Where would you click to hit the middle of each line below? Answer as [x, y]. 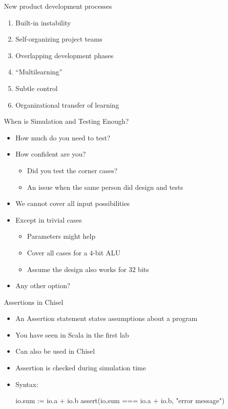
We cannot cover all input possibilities [73, 203]
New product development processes [58, 6]
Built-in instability [43, 22]
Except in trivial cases [49, 219]
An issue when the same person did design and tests [105, 187]
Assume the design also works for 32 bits [88, 269]
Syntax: [27, 384]
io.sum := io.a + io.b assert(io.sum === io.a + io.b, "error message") [120, 400]
